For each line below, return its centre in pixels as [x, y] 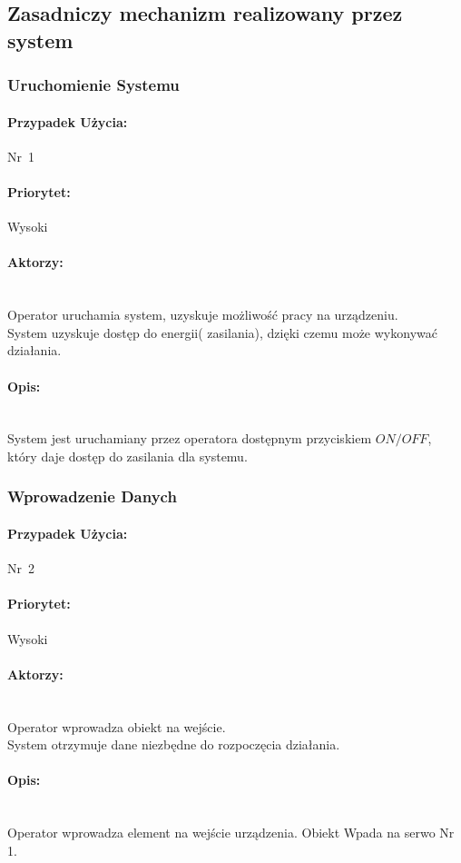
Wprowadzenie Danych [92, 496]
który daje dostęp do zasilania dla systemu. [128, 456]
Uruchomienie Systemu [93, 85]
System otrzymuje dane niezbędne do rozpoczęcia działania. [174, 744]
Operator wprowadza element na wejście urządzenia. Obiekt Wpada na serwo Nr [231, 833]
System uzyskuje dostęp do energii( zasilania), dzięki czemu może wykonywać [222, 332]
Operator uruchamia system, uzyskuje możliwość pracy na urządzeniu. [203, 315]
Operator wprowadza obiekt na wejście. [117, 726]
